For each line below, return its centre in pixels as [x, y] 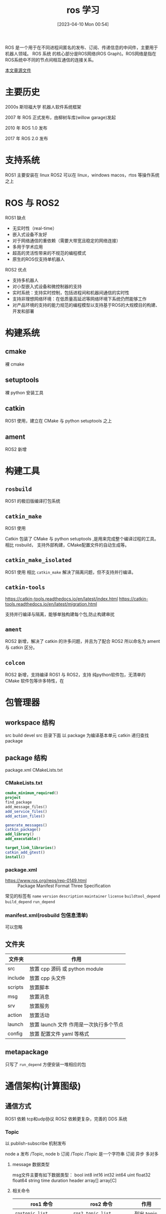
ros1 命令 [41, 1204]
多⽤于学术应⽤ [27, 247]
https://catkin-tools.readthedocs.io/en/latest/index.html [62, 599]
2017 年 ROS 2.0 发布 [27, 138]
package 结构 [26, 758]
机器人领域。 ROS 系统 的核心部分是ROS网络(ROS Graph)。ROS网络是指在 [81, 53]
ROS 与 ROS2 [32, 203]
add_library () [20, 834]
